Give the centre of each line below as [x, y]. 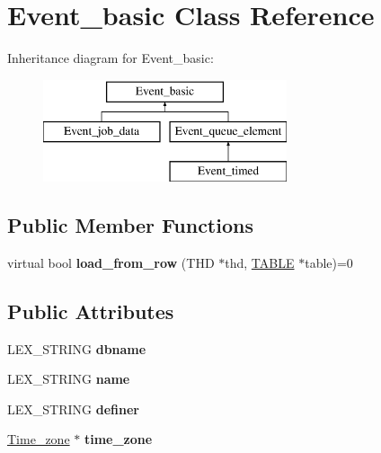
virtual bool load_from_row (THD [111, 262]
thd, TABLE [260, 262]
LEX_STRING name [69, 379]
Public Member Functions [130, 225]
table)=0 [329, 262]
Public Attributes [91, 311]
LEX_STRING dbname [77, 348]
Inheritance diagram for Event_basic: [111, 58]
